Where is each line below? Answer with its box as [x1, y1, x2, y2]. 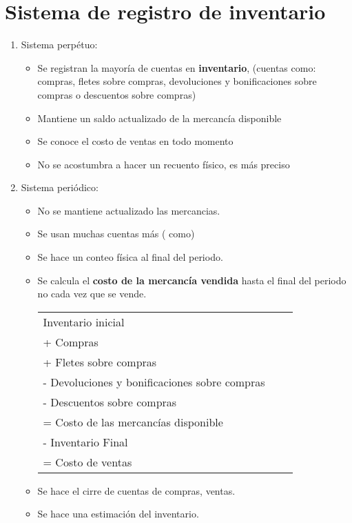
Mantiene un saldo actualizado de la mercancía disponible [37, 110, 282, 125]
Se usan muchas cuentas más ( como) [37, 226, 195, 241]
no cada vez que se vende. [37, 286, 147, 301]
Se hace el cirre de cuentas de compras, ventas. [37, 483, 236, 497]
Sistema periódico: [21, 180, 99, 195]
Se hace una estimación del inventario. [37, 506, 199, 521]
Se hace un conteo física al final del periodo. [37, 250, 223, 264]
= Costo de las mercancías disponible [43, 413, 223, 430]
